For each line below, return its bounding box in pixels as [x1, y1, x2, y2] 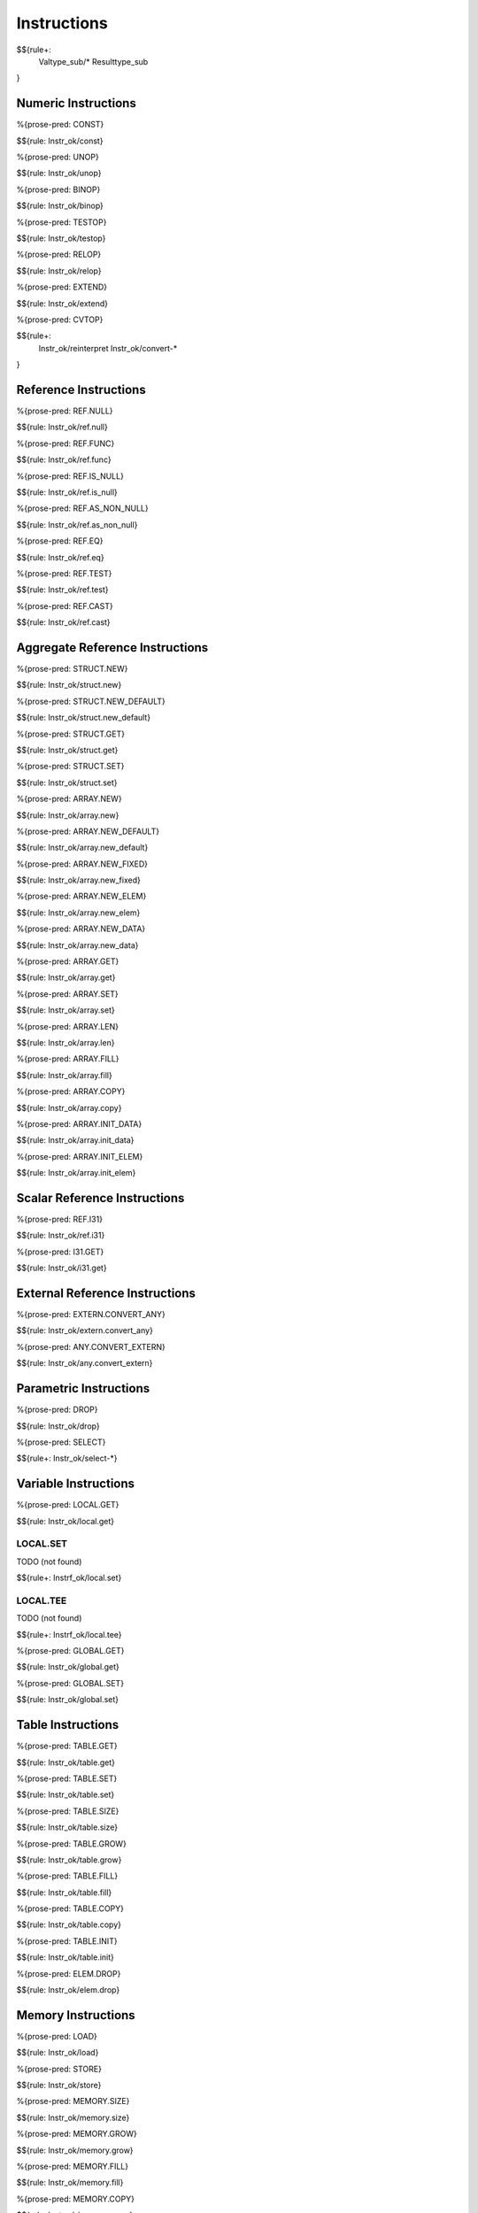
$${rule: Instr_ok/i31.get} [16, 1262, 107, 1274]
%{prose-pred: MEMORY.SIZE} [16, 2096, 130, 2107]
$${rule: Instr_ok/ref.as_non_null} [16, 519, 138, 530]
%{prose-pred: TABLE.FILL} [16, 1870, 119, 1881]
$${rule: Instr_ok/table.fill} [16, 1886, 112, 1898]
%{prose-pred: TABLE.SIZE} [16, 1806, 119, 1816]
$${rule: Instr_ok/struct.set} [16, 777, 119, 788]
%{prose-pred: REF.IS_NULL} [16, 470, 124, 482]
